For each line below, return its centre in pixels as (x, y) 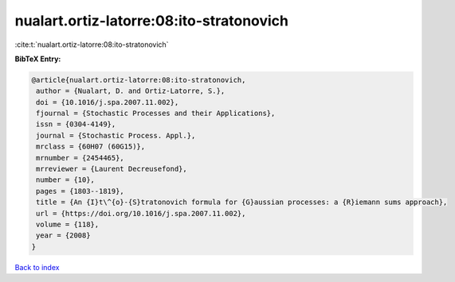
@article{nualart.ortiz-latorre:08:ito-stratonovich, (139, 80)
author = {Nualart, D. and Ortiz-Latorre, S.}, (131, 91)
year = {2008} (63, 236)
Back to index (37, 267)
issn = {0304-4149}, (76, 124)
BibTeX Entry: (38, 59)
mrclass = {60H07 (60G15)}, (91, 147)
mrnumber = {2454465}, (80, 158)
